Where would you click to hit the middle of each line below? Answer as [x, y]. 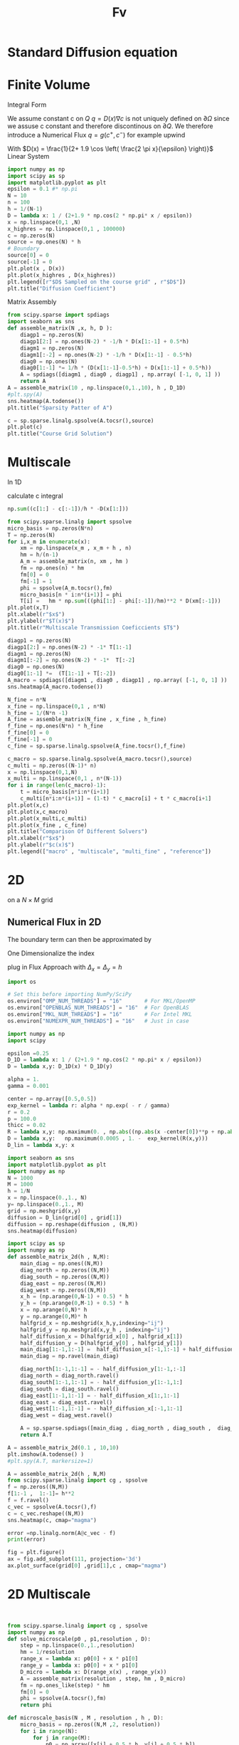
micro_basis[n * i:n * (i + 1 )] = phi [71, 594]
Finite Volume [49, 85]
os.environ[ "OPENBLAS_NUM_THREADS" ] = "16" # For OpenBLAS [99, 1008]
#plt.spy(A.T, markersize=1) [51, 1461]
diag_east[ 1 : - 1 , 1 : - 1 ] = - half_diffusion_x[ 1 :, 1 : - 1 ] [100, 1395]
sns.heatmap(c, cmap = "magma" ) [52, 1520]
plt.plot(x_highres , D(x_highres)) [62, 275]
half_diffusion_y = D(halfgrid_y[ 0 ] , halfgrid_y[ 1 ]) [101, 1343]
